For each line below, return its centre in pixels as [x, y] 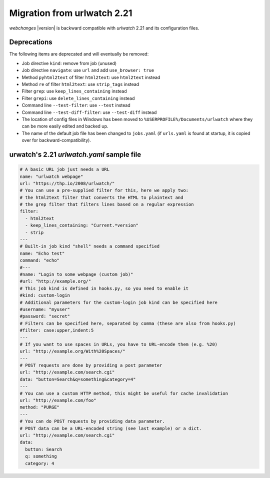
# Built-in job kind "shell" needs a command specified [90, 246]
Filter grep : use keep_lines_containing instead [74, 91]
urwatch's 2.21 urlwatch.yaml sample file [75, 154]
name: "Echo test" [42, 253]
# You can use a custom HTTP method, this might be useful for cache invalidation [124, 393]
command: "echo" [40, 260]
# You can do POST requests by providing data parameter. [92, 421]
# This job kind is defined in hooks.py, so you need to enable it [104, 288]
